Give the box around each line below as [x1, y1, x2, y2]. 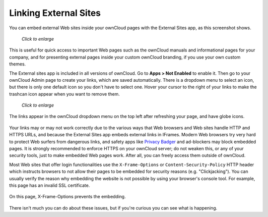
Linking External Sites [9, 7, 101, 18]
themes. [9, 61, 26, 67]
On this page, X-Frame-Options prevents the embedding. [9, 194, 126, 200]
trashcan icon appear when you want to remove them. [9, 91, 120, 97]
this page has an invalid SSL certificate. [9, 182, 90, 188]
